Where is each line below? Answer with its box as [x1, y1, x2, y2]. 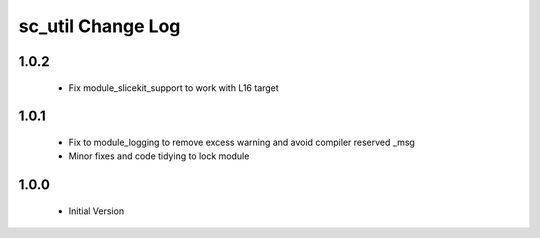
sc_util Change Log [18, 15, 181, 37]
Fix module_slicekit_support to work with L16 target [68, 81, 279, 94]
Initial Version [68, 205, 125, 217]
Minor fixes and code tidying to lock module [68, 150, 250, 162]
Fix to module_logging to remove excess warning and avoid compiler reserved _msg [68, 136, 415, 148]
